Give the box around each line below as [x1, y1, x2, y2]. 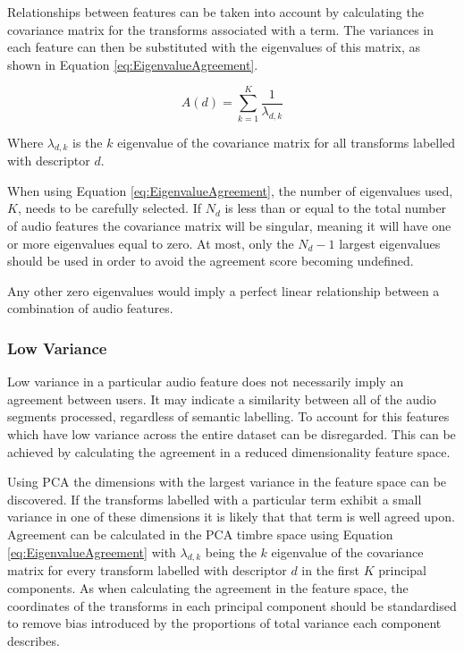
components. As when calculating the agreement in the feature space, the [7, 579, 409, 597]
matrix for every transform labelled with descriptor [7, 561, 287, 580]
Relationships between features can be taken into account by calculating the [7, 3, 424, 21]
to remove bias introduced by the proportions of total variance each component [7, 614, 442, 632]
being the [205, 542, 257, 561]
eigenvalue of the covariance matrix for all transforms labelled [117, 132, 456, 151]
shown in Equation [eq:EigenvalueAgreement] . [7, 55, 258, 73]
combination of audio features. [7, 299, 173, 318]
